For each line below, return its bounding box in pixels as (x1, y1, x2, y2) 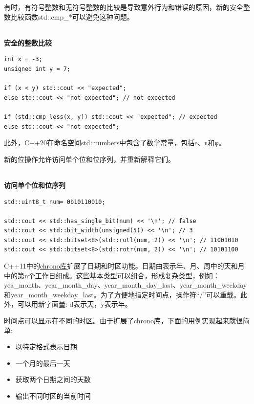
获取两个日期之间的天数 (15, 374, 91, 384)
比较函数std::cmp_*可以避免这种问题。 (10, 11, 134, 22)
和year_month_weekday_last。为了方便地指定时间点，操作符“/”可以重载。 (4, 289, 240, 299)
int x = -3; (4, 56, 42, 63)
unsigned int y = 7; (4, 65, 71, 72)
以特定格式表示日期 (15, 341, 77, 352)
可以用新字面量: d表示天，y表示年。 (17, 299, 132, 309)
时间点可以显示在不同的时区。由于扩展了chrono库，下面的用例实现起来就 (4, 315, 236, 326)
